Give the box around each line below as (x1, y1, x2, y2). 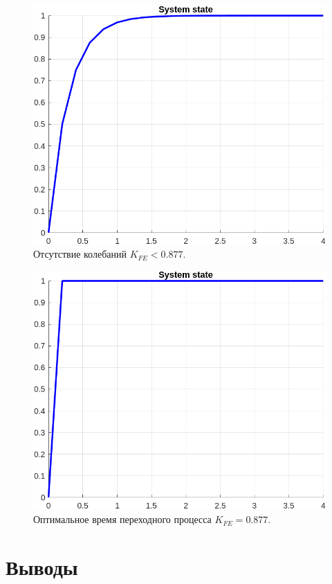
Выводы (6, 552, 78, 581)
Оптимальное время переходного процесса (33, 512, 212, 527)
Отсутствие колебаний (33, 247, 127, 261)
